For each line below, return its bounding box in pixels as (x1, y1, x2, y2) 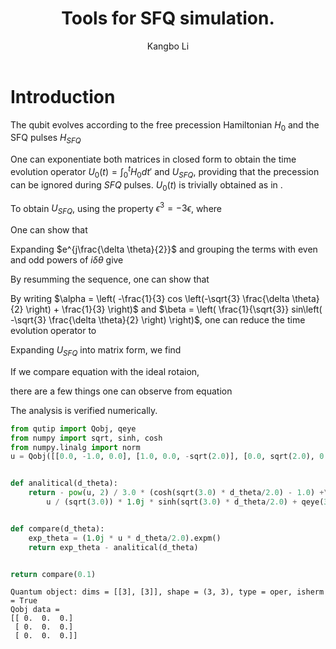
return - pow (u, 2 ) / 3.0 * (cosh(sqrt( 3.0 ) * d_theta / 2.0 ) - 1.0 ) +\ (28, 488, 329, 498)
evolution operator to (10, 324, 97, 336)
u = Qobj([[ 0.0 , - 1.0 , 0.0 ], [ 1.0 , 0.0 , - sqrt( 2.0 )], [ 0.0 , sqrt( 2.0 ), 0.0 (10, 452, 333, 462)
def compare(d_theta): (10, 523, 105, 534)
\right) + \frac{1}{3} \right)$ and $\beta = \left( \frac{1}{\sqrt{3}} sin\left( (25, 303, 323, 315)
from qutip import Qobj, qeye (10, 423, 137, 434)
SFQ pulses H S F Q (10, 132, 82, 146)
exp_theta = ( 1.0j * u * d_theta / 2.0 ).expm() (28, 533, 222, 543)
